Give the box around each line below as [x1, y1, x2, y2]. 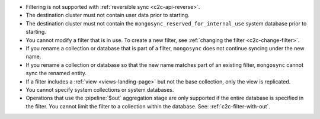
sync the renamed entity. [25, 70, 87, 77]
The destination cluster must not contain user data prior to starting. [25, 12, 190, 19]
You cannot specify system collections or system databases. [25, 86, 174, 93]
